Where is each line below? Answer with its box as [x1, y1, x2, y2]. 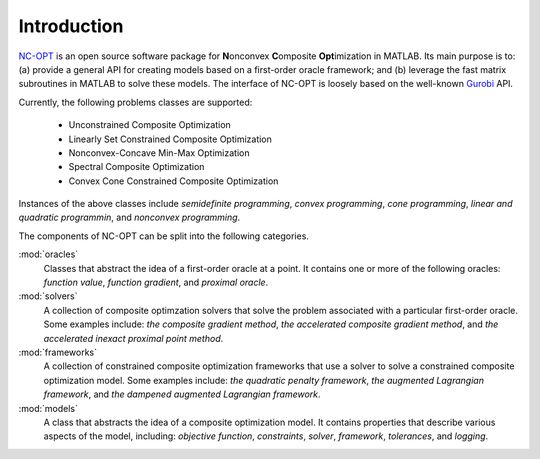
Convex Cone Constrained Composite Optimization [68, 175, 279, 187]
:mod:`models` [18, 402, 79, 414]
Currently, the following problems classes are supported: [18, 96, 253, 108]
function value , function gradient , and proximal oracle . [43, 276, 269, 289]
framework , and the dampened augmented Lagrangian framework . [43, 388, 321, 400]
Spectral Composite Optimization [68, 161, 205, 173]
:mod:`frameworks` [18, 346, 97, 358]
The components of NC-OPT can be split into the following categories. [18, 230, 310, 242]
